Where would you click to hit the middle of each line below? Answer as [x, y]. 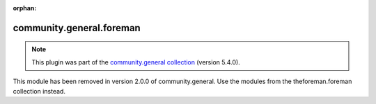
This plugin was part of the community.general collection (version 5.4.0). [136, 62]
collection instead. [39, 91]
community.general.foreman [77, 28]
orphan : [25, 8]
